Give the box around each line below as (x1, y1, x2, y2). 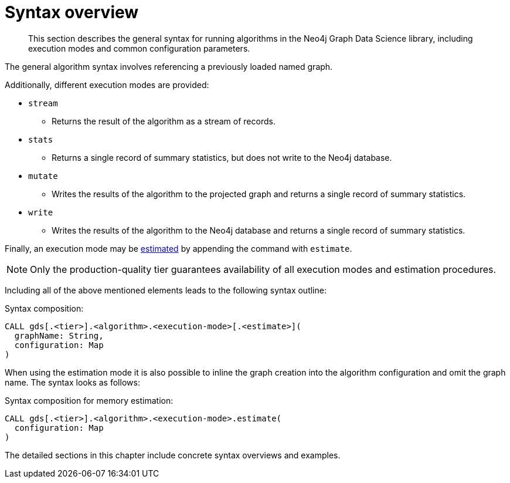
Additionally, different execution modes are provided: (5, 79, 209, 90)
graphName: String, (14, 330, 104, 340)
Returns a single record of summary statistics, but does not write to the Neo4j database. (52, 152, 392, 163)
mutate (28, 171, 58, 181)
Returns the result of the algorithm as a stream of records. (52, 116, 276, 126)
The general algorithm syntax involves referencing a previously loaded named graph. (5, 61, 333, 72)
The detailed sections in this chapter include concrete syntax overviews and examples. (5, 450, 341, 460)
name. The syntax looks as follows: (5, 377, 140, 387)
